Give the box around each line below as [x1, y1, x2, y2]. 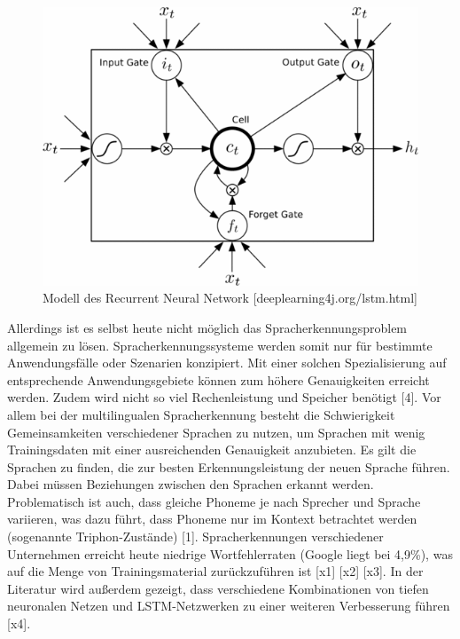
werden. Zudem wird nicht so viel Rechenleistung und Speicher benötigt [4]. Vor [7, 388, 441, 406]
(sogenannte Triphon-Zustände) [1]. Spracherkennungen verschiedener [7, 527, 384, 546]
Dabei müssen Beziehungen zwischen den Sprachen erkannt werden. [7, 475, 374, 493]
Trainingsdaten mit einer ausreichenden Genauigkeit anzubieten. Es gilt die [7, 440, 417, 459]
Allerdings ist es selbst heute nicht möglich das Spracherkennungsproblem [7, 318, 408, 336]
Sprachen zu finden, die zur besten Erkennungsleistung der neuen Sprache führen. [7, 457, 450, 476]
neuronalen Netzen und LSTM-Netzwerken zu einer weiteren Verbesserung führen [7, 596, 450, 615]
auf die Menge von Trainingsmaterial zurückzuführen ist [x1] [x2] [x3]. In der [7, 562, 424, 580]
